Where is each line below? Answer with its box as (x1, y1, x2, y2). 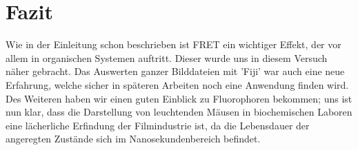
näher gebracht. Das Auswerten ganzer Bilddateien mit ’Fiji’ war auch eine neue (6, 64, 345, 78)
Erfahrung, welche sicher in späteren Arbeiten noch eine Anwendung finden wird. (6, 77, 349, 92)
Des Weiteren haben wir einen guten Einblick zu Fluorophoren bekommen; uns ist (6, 91, 352, 105)
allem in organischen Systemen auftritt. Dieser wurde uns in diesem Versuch (6, 50, 328, 65)
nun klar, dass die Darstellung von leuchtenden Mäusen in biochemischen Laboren (6, 105, 352, 119)
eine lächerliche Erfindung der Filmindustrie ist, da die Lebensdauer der (6, 118, 310, 132)
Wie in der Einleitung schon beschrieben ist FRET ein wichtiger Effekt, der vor (6, 37, 341, 52)
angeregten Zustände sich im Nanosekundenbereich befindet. (6, 131, 261, 146)
